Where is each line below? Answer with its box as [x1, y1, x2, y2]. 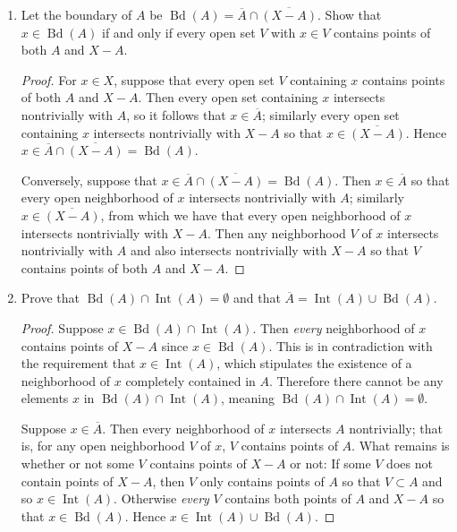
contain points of [21, 471, 114, 490]
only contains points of [199, 471, 325, 490]
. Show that [317, 5, 382, 23]
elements [21, 389, 69, 408]
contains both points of [224, 489, 351, 508]
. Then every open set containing [138, 88, 318, 107]
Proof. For [21, 70, 77, 89]
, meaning [221, 389, 275, 408]
